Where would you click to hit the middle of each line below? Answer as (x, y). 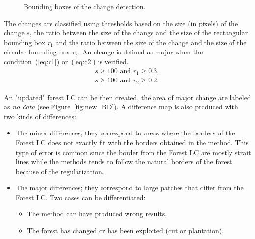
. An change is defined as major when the (140, 52)
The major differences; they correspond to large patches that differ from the (129, 188)
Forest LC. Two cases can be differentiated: (80, 197)
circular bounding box (37, 52)
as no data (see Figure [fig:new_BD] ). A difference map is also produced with (121, 107)
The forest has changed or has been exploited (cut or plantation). (126, 230)
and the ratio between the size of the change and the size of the (151, 42)
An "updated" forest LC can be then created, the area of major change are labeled (127, 97)
